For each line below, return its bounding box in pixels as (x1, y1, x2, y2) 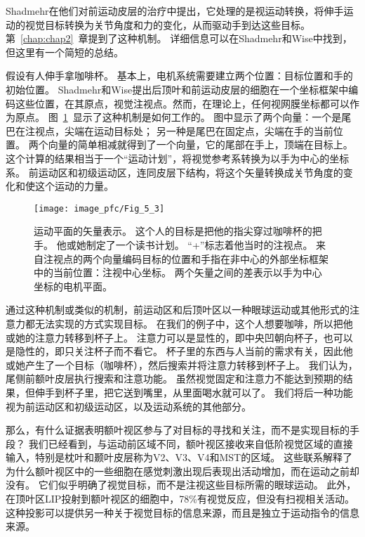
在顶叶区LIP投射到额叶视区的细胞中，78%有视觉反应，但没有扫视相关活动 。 (6, 491, 354, 506)
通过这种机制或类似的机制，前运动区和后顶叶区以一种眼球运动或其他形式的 (6, 302, 350, 317)
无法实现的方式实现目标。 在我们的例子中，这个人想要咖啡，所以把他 (34, 316, 353, 330)
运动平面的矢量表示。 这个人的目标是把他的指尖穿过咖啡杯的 (34, 224, 312, 238)
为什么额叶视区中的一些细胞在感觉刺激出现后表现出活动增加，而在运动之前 (6, 463, 350, 478)
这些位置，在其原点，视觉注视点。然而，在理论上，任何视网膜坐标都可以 (15, 96, 350, 110)
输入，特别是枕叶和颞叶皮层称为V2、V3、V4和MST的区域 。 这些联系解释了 (6, 450, 352, 465)
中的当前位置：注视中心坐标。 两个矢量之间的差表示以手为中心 (34, 265, 322, 280)
